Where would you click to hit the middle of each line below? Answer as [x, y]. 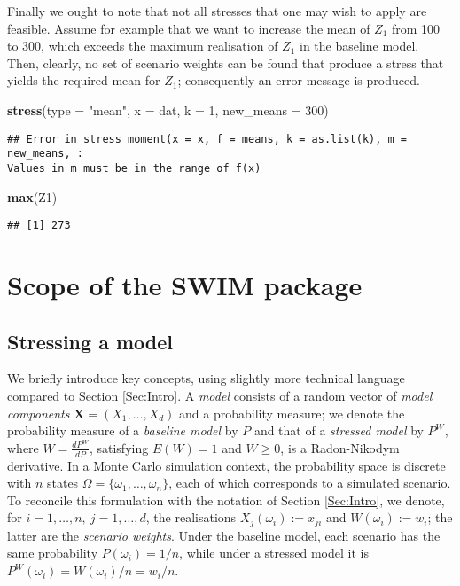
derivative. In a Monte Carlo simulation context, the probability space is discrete [226, 465]
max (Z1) [32, 196]
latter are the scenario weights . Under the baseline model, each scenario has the [224, 535]
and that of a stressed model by [339, 430]
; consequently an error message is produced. [299, 80]
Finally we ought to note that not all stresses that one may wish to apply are [217, 11]
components [39, 413]
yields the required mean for [84, 80]
